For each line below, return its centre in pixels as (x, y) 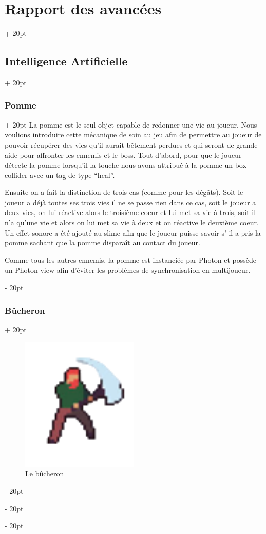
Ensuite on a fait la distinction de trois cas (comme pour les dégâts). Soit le (124, 192)
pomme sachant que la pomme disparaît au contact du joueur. (102, 243)
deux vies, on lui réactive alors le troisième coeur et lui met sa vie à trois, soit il (130, 212)
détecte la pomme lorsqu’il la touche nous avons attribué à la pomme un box (126, 165)
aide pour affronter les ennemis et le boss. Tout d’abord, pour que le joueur (123, 155)
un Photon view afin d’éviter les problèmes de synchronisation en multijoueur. (128, 270)
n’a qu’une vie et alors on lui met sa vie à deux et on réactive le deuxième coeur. (132, 222)
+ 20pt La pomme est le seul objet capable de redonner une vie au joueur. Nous (131, 124)
